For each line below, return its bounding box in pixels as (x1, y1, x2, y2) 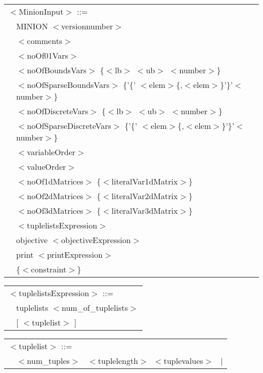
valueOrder (27, 161, 66, 172)
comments (27, 35, 63, 46)
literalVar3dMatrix (111, 205, 178, 216)
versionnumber (61, 20, 113, 32)
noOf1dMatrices (27, 175, 83, 187)
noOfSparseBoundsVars (27, 79, 110, 90)
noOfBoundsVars (27, 64, 87, 76)
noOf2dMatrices (27, 190, 83, 202)
